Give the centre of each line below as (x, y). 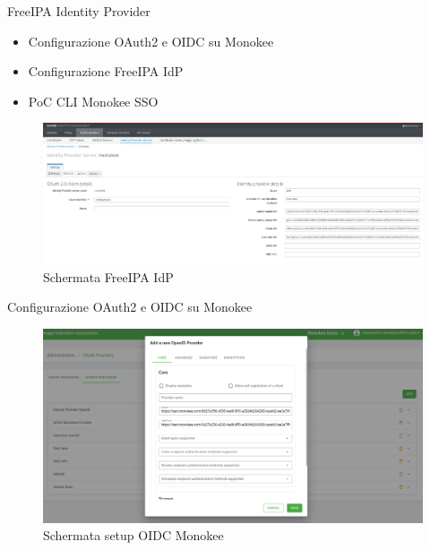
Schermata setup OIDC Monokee (133, 535)
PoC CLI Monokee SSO (93, 101)
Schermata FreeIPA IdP (108, 276)
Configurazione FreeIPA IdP (106, 71)
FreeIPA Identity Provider (79, 11)
